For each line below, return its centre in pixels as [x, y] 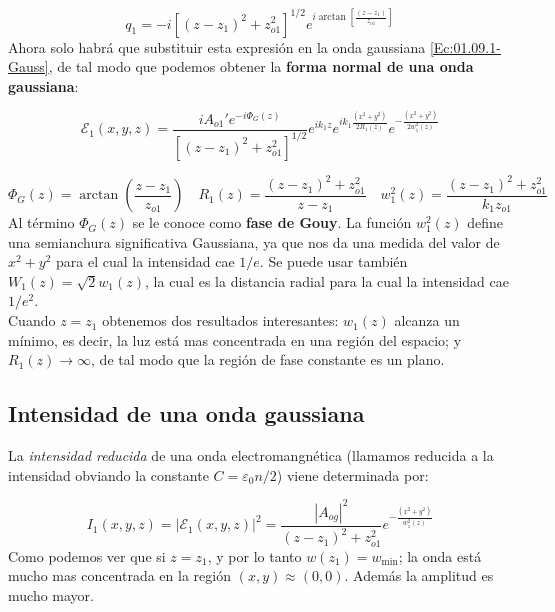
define [485, 222]
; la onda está [440, 555]
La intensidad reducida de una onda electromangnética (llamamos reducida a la [251, 455]
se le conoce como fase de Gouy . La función [272, 222]
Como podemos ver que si [87, 555]
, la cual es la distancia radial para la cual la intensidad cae [327, 280]
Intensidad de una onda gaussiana [186, 413]
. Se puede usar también [333, 261]
